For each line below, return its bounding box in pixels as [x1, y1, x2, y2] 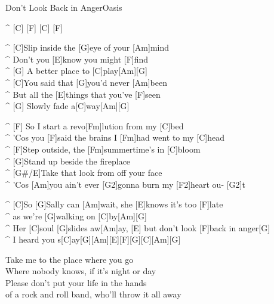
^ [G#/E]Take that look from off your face [5, 166, 162, 179]
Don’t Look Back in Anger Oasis [5, 1, 122, 13]
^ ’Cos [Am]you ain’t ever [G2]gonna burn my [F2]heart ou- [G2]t [5, 178, 245, 190]
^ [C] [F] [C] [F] [5, 21, 63, 33]
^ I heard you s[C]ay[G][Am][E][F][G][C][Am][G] [5, 233, 181, 246]
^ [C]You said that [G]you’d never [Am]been [5, 76, 167, 88]
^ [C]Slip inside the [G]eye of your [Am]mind [5, 41, 170, 54]
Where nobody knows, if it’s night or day [5, 265, 156, 277]
